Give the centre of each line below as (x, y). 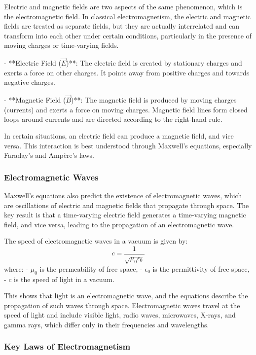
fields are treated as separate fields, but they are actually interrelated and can (122, 26)
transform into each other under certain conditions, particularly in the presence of (128, 35)
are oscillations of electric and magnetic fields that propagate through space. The (127, 205)
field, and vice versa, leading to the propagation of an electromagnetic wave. (119, 224)
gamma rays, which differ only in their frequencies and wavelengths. (107, 324)
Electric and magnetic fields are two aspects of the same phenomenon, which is (123, 6)
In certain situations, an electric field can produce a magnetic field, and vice (119, 135)
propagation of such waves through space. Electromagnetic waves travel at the (122, 305)
